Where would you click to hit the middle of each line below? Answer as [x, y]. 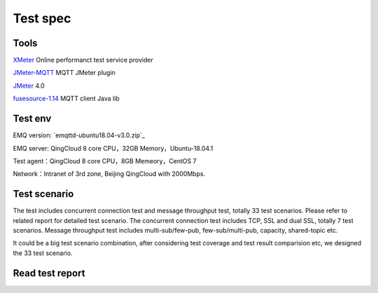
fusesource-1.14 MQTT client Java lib [66, 99]
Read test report [49, 273]
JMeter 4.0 [29, 86]
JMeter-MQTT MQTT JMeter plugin [64, 73]
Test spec [42, 18]
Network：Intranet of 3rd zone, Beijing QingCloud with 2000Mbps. [109, 174]
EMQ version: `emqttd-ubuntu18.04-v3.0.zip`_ [79, 135]
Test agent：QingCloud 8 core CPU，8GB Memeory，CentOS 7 [105, 161]
